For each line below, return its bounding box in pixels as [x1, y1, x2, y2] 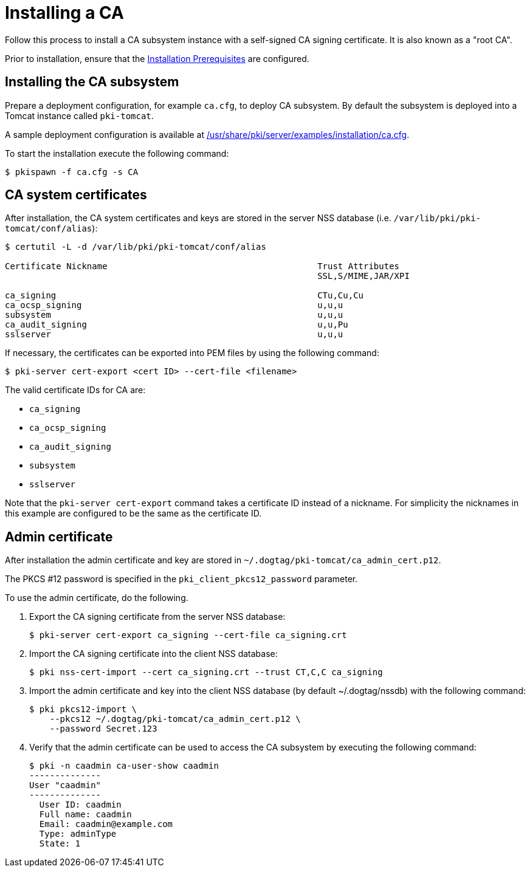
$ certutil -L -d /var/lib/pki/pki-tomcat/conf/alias [5, 242, 266, 252]
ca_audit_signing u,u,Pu [5, 320, 348, 330]
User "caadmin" [29, 780, 102, 791]
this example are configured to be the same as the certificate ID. [5, 508, 262, 519]
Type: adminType [39, 829, 117, 839]
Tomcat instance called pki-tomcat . [5, 110, 154, 121]
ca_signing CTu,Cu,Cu [5, 290, 364, 301]
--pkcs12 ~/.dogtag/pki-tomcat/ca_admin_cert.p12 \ [49, 714, 301, 724]
